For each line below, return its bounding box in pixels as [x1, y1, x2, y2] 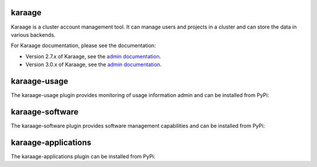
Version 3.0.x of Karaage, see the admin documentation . [25, 61, 162, 68]
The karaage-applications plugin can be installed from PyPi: [11, 152, 156, 160]
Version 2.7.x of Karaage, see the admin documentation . [25, 53, 161, 60]
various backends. [11, 31, 56, 38]
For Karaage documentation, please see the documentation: [11, 42, 156, 49]
